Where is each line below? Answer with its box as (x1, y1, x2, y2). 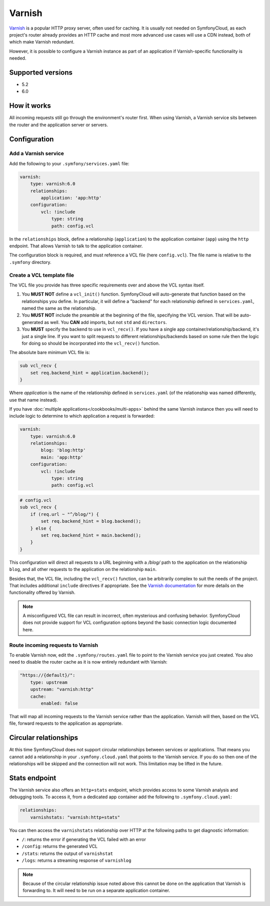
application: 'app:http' (40, 195, 102, 201)
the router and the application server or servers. (9, 122, 108, 128)
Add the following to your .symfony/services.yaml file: (9, 160, 129, 166)
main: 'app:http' (40, 454, 83, 460)
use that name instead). (9, 397, 58, 403)
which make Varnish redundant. (9, 39, 75, 45)
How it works (9, 102, 51, 110)
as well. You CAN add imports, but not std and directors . (44, 319, 167, 325)
